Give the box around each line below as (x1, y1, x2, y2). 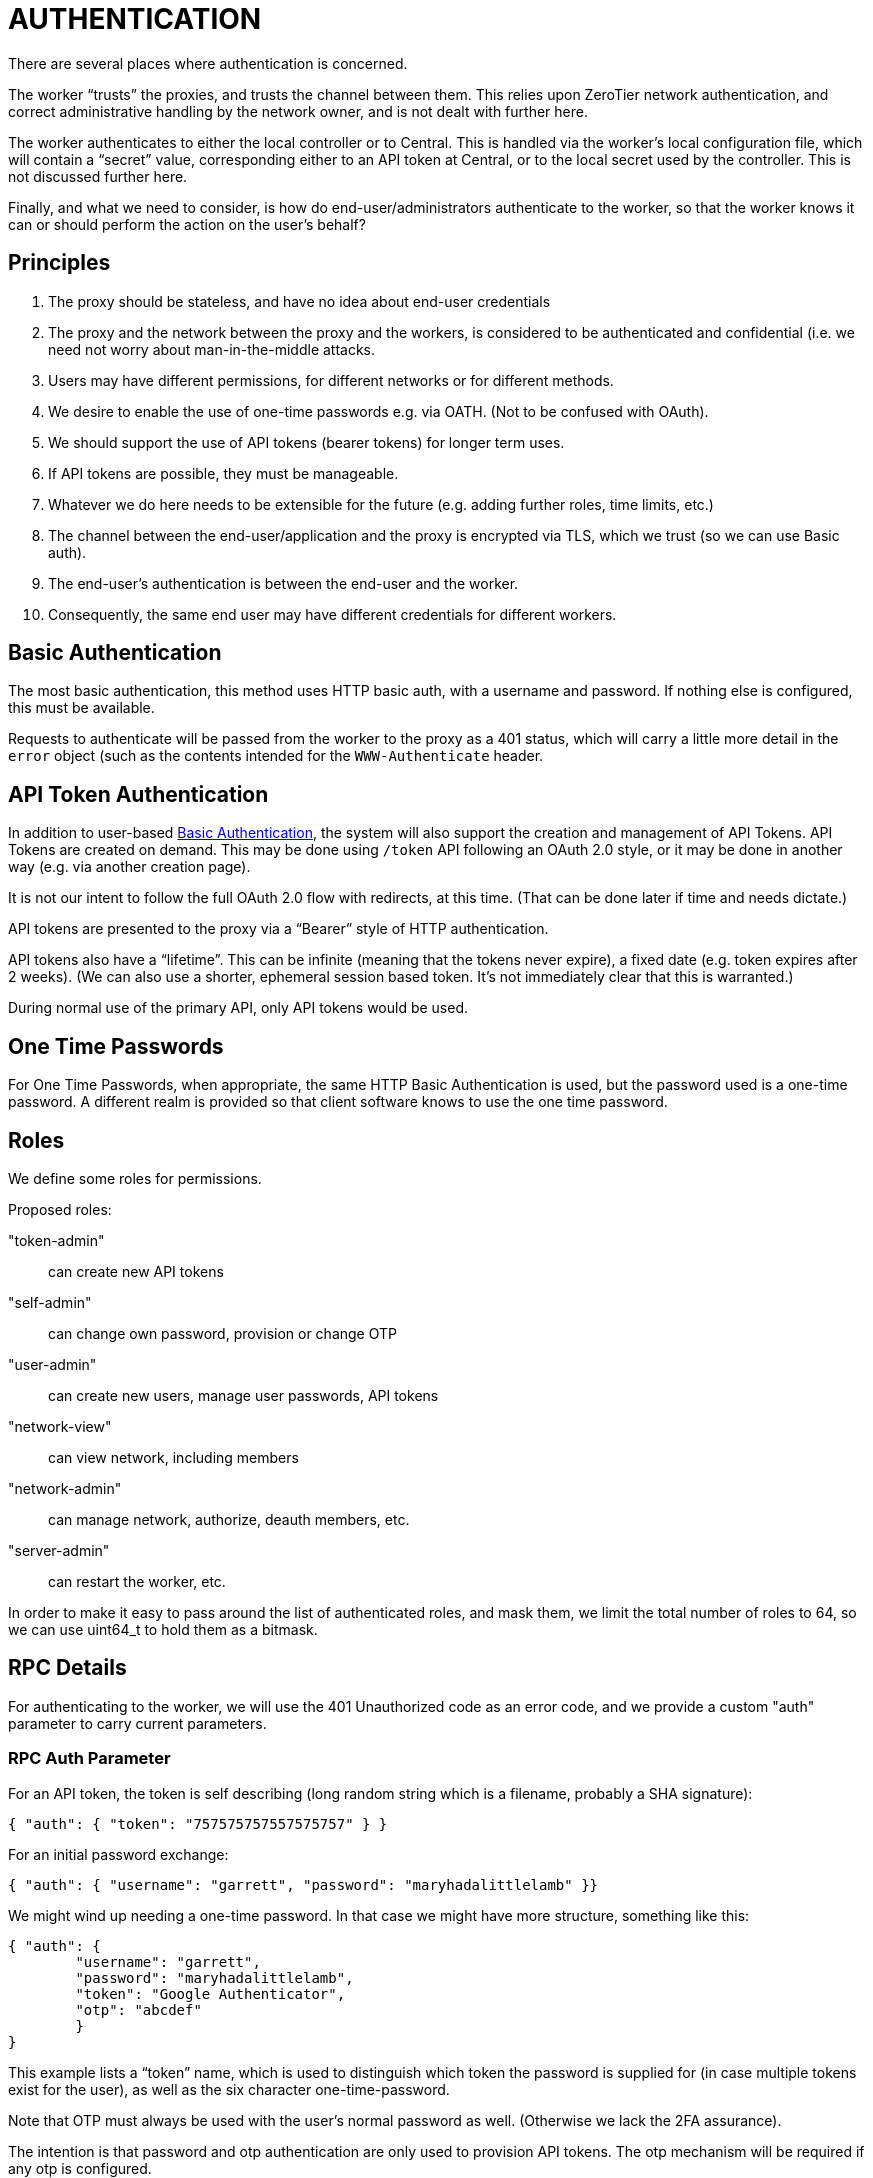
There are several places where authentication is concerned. (8, 54, 408, 72)
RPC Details (8, 1655, 127, 1681)
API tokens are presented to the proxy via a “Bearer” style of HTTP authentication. (8, 920, 549, 938)
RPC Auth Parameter (8, 1748, 171, 1769)
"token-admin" (8, 1231, 105, 1249)
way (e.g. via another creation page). (8, 858, 251, 876)
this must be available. (8, 699, 155, 717)
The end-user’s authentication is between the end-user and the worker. (48, 574, 519, 592)
